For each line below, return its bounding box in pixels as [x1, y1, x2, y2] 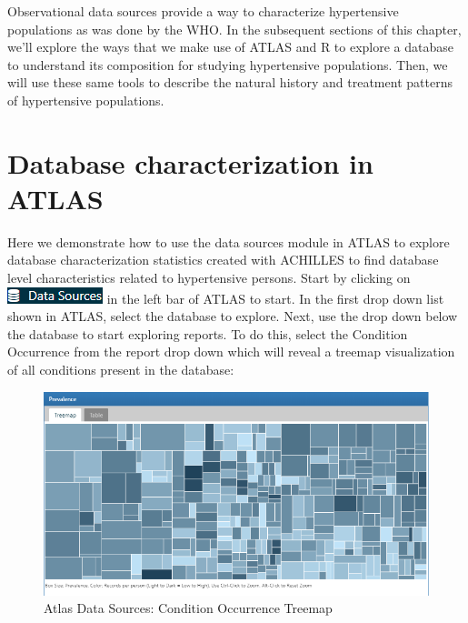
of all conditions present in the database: [7, 360, 234, 379]
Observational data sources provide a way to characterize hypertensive [7, 2, 399, 20]
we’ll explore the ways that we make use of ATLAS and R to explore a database [7, 37, 454, 56]
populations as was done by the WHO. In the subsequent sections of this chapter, [7, 19, 462, 38]
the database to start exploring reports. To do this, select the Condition [7, 324, 408, 343]
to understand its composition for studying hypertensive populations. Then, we [7, 55, 448, 74]
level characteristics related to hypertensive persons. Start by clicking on [7, 268, 411, 287]
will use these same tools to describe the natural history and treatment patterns [7, 73, 453, 92]
